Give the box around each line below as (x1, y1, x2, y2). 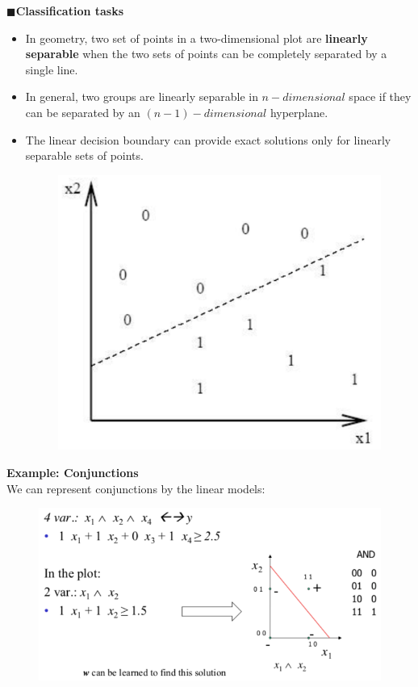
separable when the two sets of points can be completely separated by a (25, 45, 387, 62)
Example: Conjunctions (6, 464, 139, 481)
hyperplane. (270, 103, 328, 120)
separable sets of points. (25, 147, 144, 164)
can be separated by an (25, 103, 140, 120)
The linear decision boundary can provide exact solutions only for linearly (25, 131, 391, 148)
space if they (349, 88, 412, 105)
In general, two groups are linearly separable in (25, 88, 258, 105)
